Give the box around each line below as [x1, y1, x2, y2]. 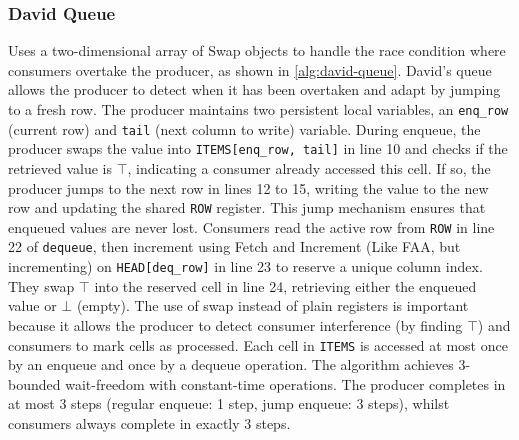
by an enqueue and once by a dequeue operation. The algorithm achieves [8, 354, 454, 375]
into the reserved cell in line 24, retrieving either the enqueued [94, 275, 477, 296]
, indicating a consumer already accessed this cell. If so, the [127, 157, 491, 178]
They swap [8, 275, 75, 296]
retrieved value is [8, 157, 112, 178]
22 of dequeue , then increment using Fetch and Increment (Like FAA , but [8, 236, 461, 257]
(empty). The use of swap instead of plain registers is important [76, 295, 469, 316]
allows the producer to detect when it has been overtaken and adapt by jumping [8, 79, 501, 100]
